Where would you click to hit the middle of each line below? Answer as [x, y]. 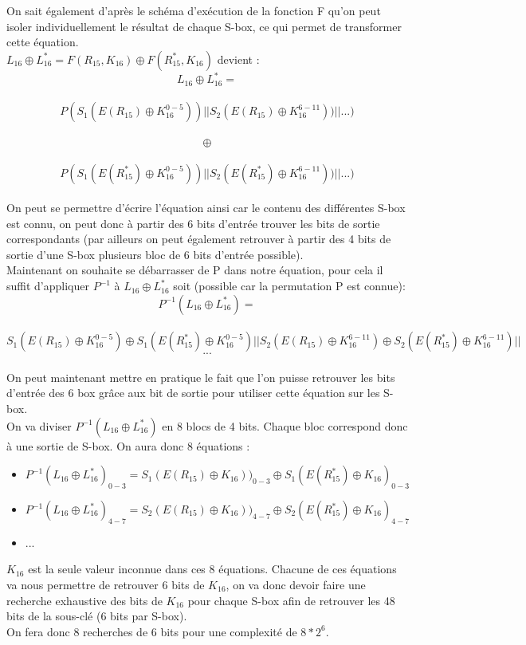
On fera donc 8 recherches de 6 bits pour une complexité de [152, 631]
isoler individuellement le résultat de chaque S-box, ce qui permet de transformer [204, 26]
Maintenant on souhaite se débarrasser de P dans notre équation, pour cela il [195, 270]
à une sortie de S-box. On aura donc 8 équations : [128, 445]
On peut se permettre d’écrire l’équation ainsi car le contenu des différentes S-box [206, 208]
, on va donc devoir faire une [296, 585]
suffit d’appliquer [48, 286]
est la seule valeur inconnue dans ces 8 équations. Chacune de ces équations [212, 569]
